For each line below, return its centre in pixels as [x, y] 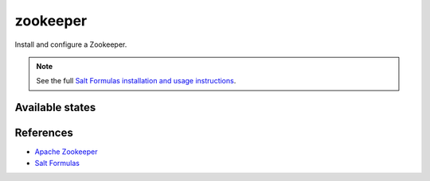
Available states [55, 108]
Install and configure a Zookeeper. [71, 44]
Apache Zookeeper [66, 152]
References [44, 133]
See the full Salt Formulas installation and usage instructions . [136, 81]
